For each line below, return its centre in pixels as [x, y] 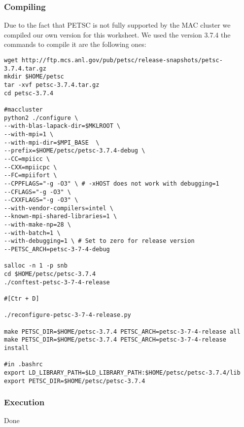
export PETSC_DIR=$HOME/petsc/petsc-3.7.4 [75, 381]
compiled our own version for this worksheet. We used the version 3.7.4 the [117, 34]
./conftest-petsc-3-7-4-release [57, 282]
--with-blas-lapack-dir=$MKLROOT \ [62, 126]
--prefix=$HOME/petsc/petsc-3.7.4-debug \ [75, 151]
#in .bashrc [23, 365]
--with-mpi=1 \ [29, 134]
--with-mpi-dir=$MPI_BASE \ [52, 142]
